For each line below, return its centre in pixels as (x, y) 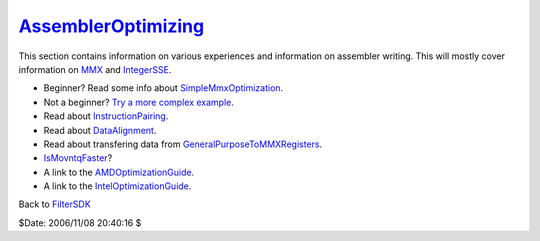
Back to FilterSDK (55, 204)
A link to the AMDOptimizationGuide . (119, 172)
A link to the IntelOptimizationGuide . (117, 186)
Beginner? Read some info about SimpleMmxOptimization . (163, 88)
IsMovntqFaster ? (78, 158)
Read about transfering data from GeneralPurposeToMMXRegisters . (183, 144)
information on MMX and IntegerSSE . (95, 69)
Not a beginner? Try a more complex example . (139, 102)
